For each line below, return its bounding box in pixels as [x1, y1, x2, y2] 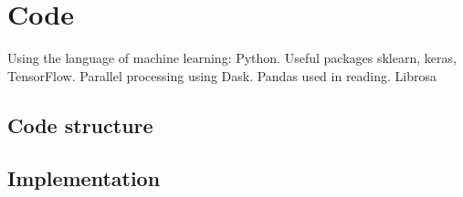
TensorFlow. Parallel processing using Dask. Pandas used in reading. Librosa [7, 66, 437, 85]
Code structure [7, 110, 153, 139]
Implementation [7, 164, 161, 192]
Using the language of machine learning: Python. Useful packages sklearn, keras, [7, 48, 457, 67]
